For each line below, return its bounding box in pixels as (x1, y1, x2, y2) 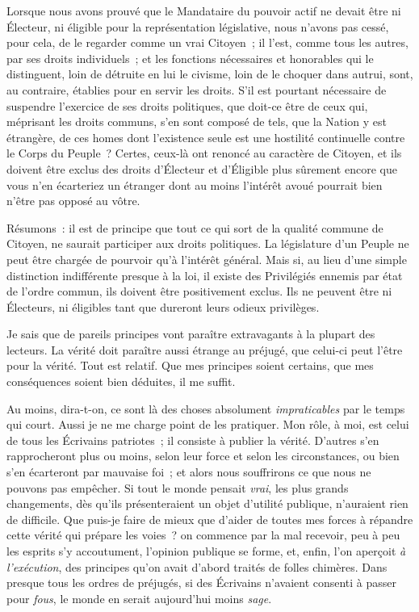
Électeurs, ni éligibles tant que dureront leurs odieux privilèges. (6, 298, 320, 315)
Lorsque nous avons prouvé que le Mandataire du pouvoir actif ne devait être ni (6, 2, 401, 19)
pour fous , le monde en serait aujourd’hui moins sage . (6, 589, 272, 606)
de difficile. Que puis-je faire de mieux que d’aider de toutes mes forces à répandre (6, 510, 413, 527)
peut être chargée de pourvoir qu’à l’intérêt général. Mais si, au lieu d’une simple (6, 250, 407, 267)
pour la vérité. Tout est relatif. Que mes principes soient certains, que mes (6, 357, 374, 374)
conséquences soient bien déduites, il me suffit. (6, 373, 236, 390)
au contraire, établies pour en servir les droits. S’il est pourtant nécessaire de (6, 81, 387, 98)
